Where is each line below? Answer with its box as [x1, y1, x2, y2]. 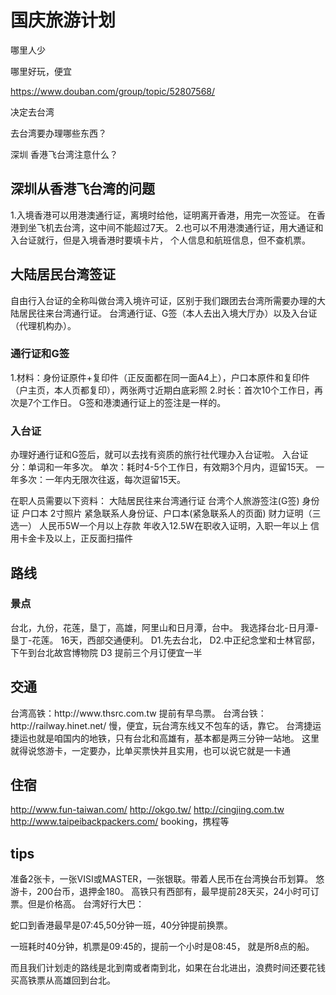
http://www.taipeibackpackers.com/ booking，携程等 [10, 816, 230, 828]
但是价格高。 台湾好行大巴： [27, 898, 145, 910]
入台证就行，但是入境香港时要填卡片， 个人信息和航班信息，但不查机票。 [10, 234, 311, 246]
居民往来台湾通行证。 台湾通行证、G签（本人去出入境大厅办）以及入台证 [18, 307, 318, 319]
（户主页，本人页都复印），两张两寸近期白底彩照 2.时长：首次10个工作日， [10, 384, 315, 396]
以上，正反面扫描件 [53, 532, 133, 545]
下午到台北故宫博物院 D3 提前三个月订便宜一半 [10, 646, 203, 658]
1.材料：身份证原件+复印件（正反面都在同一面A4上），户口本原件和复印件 [10, 371, 310, 383]
